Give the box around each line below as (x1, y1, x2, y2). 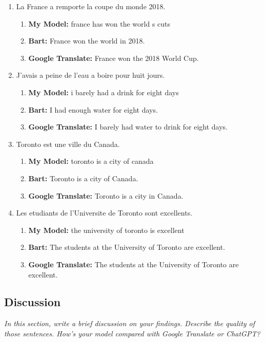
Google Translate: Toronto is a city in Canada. (28, 190, 184, 201)
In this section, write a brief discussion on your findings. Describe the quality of (4, 318, 255, 329)
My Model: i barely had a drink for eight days (28, 87, 179, 97)
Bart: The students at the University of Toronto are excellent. (28, 242, 226, 252)
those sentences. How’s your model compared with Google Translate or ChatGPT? (4, 328, 260, 338)
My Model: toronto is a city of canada (28, 156, 154, 166)
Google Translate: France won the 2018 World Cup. (28, 52, 199, 63)
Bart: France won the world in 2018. (28, 35, 145, 46)
